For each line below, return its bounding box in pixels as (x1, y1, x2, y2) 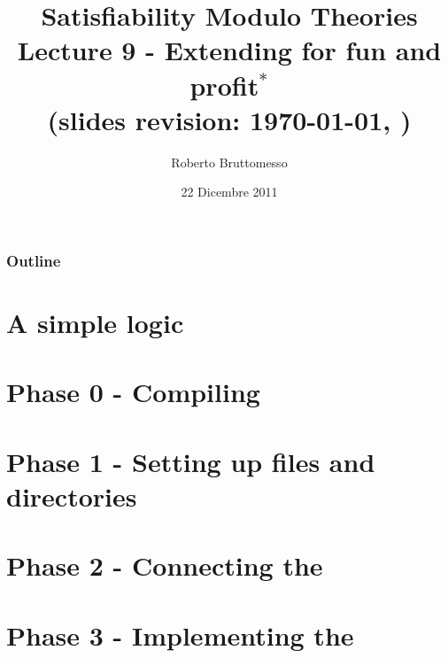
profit (189, 66, 259, 103)
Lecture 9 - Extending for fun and (17, 32, 442, 68)
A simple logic (6, 304, 184, 340)
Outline (6, 249, 61, 271)
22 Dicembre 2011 (181, 182, 278, 201)
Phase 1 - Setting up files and (6, 443, 375, 479)
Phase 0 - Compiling (6, 374, 260, 410)
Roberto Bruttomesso (171, 152, 288, 171)
